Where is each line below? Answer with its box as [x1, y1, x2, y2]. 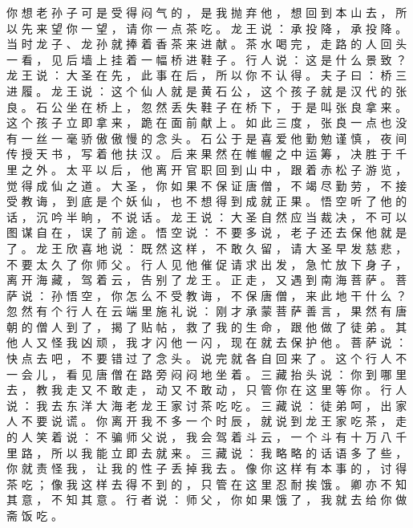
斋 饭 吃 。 [6, 507, 63, 523]
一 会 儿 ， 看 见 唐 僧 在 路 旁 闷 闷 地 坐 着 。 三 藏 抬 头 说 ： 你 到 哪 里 [6, 365, 407, 382]
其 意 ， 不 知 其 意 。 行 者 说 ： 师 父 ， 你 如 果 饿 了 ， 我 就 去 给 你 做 [6, 491, 407, 508]
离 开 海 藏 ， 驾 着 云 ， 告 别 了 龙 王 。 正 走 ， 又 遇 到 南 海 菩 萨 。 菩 [6, 271, 407, 288]
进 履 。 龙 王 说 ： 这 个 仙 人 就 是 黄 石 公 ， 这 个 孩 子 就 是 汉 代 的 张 [6, 82, 407, 99]
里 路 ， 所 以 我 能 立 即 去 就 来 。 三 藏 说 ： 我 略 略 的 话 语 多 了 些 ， [6, 444, 407, 461]
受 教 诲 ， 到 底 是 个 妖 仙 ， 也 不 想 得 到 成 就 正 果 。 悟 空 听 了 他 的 [6, 193, 407, 209]
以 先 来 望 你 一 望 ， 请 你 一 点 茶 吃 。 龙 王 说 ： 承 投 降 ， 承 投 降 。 [6, 19, 407, 36]
